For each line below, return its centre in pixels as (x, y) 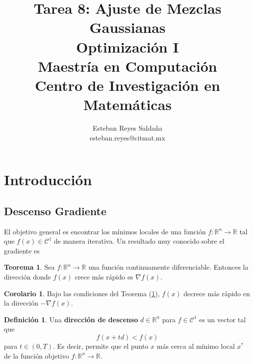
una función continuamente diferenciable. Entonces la (168, 267)
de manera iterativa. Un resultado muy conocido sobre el (139, 241)
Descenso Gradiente (55, 210)
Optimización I (127, 46)
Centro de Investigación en (127, 85)
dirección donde (27, 277)
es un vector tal (223, 319)
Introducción (48, 180)
